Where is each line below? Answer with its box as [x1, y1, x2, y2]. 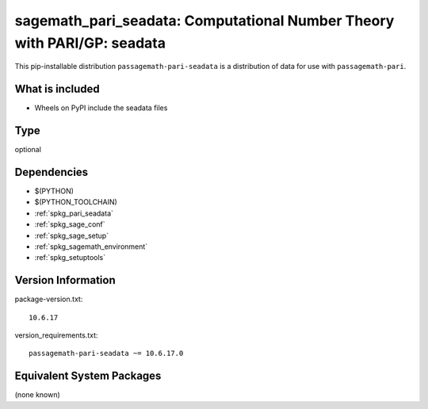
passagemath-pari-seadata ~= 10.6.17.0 [29, 349, 184, 358]
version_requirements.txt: [14, 331, 98, 340]
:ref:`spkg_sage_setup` [34, 231, 109, 240]
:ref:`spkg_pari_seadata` [34, 208, 114, 218]
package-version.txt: [14, 294, 83, 304]
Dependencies [14, 165, 89, 178]
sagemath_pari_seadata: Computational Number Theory [14, 12, 395, 29]
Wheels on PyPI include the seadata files [34, 103, 168, 113]
